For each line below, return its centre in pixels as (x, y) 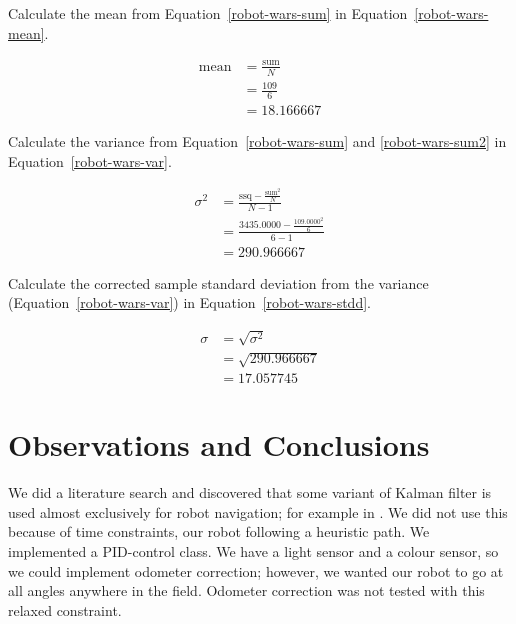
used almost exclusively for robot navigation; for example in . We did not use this (258, 511)
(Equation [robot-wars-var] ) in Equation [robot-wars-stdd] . (189, 302)
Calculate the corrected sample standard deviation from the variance (218, 282)
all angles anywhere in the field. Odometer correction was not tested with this (246, 590)
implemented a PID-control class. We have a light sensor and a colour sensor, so (253, 551)
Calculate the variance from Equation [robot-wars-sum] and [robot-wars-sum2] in (257, 140)
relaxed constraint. (65, 609)
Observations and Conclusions (219, 444)
